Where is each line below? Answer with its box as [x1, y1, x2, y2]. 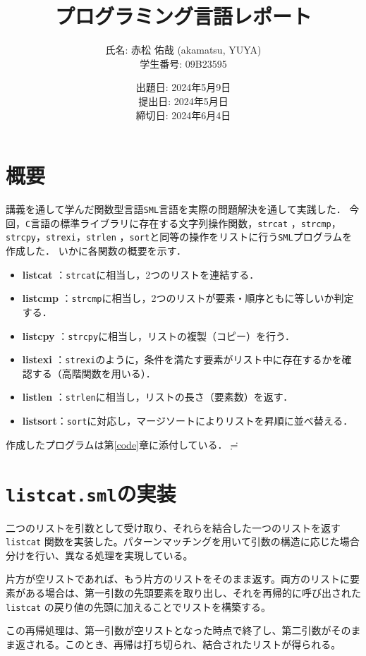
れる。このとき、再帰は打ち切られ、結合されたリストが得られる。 [35, 636, 341, 651]
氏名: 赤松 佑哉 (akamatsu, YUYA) [105, 42, 262, 57]
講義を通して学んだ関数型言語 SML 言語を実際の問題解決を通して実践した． [6, 202, 346, 217]
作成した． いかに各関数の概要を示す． [6, 243, 187, 257]
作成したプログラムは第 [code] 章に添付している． [6, 437, 228, 451]
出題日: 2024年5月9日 [135, 80, 231, 95]
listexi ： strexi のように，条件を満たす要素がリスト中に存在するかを [22, 352, 342, 367]
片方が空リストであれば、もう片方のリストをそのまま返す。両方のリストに [6, 571, 350, 586]
